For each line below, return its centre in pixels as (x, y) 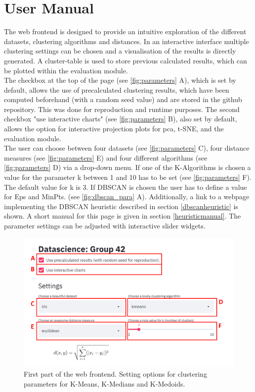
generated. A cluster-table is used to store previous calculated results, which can (126, 60)
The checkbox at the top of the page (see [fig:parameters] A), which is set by (120, 80)
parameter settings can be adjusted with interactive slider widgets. (105, 225)
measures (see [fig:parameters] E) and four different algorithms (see (106, 157)
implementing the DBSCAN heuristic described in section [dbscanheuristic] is (121, 206)
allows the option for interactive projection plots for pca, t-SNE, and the (114, 129)
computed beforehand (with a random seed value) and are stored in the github (123, 99)
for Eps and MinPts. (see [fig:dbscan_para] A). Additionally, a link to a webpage (127, 196)
